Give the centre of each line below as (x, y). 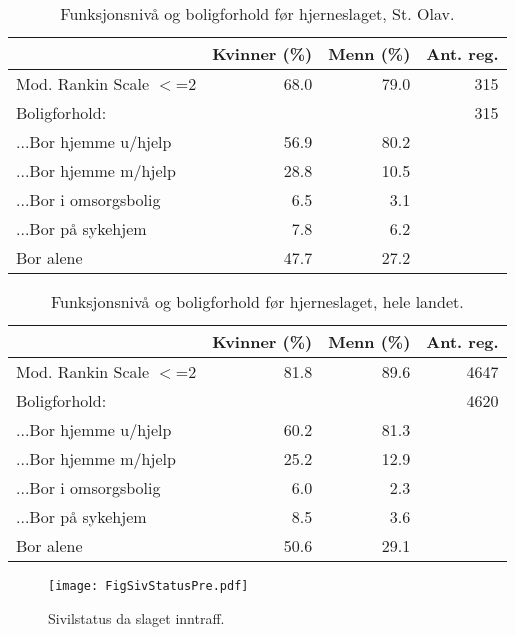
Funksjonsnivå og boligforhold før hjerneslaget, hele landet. (257, 301)
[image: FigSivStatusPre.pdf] (148, 586)
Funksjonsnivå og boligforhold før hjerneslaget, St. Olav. (257, 13)
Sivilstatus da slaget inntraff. (136, 617)
